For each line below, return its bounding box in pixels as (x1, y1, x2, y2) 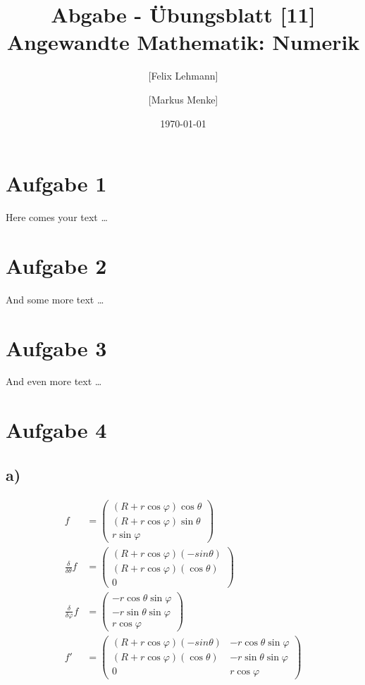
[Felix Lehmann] (148, 68, 218, 83)
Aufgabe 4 (6, 415, 107, 444)
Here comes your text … (6, 210, 108, 225)
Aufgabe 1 (6, 169, 107, 198)
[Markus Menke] (148, 92, 218, 106)
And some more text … (6, 291, 104, 306)
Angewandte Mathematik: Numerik (6, 27, 360, 56)
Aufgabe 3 (6, 333, 107, 362)
